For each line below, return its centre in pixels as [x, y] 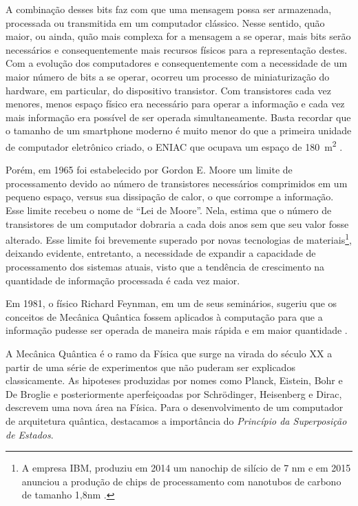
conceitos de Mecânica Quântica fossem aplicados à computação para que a [164, 316]
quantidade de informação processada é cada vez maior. [123, 280]
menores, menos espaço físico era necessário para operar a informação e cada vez [175, 104]
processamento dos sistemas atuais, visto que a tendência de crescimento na [165, 266]
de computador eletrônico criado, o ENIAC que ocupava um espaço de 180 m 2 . [174, 145]
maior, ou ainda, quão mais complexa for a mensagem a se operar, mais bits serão [178, 36]
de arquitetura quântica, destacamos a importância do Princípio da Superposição [176, 420]
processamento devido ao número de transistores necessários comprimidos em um [177, 183]
